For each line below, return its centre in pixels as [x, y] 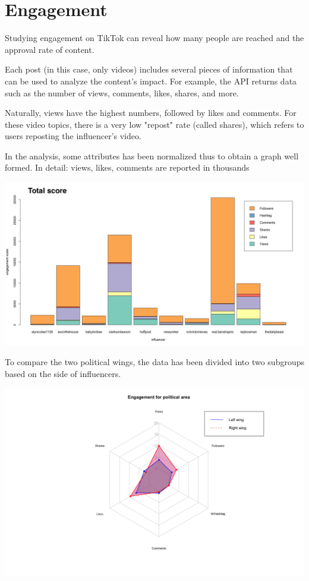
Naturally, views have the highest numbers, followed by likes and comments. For [151, 113]
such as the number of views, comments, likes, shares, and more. [122, 92]
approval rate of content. [50, 49]
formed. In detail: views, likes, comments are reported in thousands [127, 167]
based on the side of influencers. [63, 373]
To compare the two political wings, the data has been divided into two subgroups [154, 362]
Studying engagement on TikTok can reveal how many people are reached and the [154, 38]
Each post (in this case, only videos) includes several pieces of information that [149, 69]
